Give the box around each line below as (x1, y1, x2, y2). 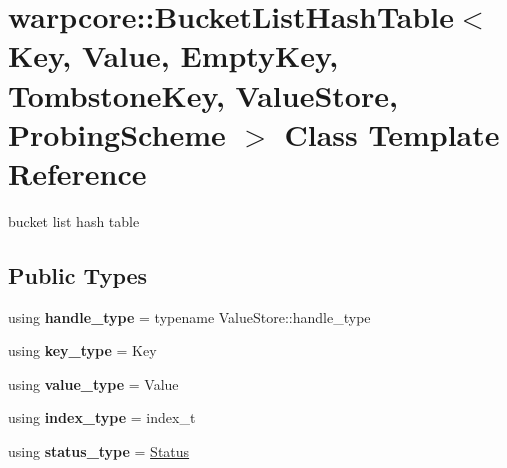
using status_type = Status (8, 441, 190, 462)
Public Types (8, 259, 148, 290)
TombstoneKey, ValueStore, (8, 74, 398, 115)
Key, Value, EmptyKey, (8, 35, 339, 76)
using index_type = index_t (8, 407, 196, 428)
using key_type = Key (8, 340, 157, 361)
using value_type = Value (8, 373, 179, 394)
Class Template (284, 113, 500, 154)
